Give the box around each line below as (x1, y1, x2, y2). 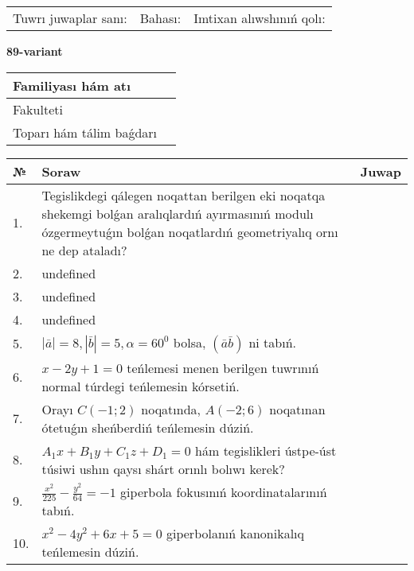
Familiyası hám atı (13, 76, 131, 95)
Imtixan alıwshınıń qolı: (193, 9, 326, 27)
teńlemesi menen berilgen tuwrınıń (127, 358, 319, 377)
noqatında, (141, 399, 201, 418)
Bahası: (139, 9, 182, 27)
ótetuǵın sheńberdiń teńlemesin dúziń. (41, 418, 254, 437)
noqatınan (269, 399, 326, 418)
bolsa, (173, 332, 206, 352)
